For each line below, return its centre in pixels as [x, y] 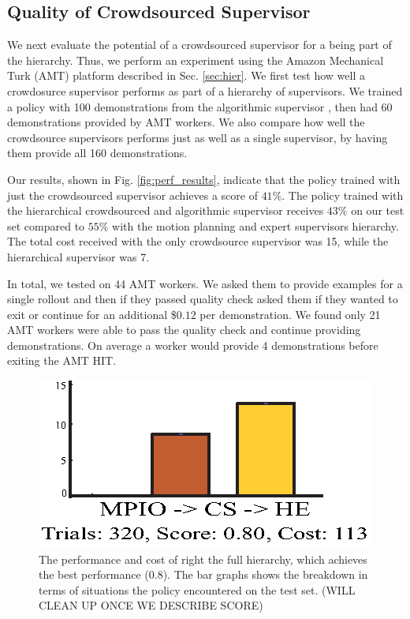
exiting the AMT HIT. [62, 360]
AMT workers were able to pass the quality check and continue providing [184, 330]
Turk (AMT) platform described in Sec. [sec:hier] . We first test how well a [186, 75]
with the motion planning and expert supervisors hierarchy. [255, 225]
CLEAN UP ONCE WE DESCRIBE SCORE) [151, 605]
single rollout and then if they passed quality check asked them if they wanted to [203, 299]
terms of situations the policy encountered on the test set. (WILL [197, 589]
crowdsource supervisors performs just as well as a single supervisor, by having [198, 137]
